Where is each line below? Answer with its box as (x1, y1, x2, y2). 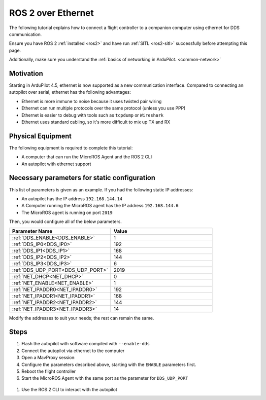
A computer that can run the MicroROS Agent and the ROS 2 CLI (21, 154, 152, 160)
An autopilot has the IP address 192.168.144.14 (21, 195, 123, 202)
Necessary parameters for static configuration (9, 174, 156, 182)
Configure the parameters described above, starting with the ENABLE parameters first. (21, 362, 197, 367)
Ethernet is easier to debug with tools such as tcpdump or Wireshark (21, 112, 164, 118)
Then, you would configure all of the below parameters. (9, 218, 122, 224)
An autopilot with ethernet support (21, 161, 91, 167)
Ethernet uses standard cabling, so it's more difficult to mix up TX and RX (21, 119, 170, 125)
